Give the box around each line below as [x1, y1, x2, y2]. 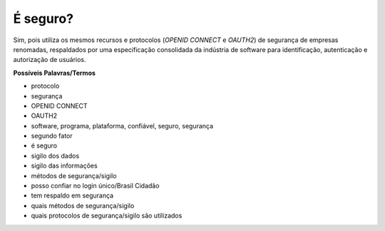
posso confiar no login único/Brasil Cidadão [31, 182, 160, 190]
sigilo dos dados [31, 151, 80, 160]
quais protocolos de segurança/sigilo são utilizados [31, 211, 183, 220]
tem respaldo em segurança [31, 191, 114, 200]
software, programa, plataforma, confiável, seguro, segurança [31, 121, 214, 130]
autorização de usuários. [13, 56, 86, 64]
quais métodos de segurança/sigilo [31, 201, 135, 210]
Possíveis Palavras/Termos [13, 68, 96, 77]
